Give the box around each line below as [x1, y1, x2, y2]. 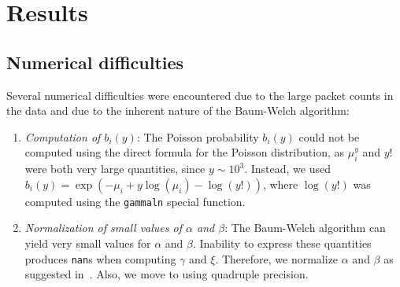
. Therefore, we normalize [215, 250, 339, 267]
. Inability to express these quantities [192, 235, 372, 251]
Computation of [24, 128, 101, 145]
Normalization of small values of [24, 219, 182, 236]
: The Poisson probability [136, 128, 259, 145]
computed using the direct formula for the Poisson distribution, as [24, 144, 345, 160]
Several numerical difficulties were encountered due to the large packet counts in [6, 86, 394, 103]
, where [262, 175, 298, 192]
